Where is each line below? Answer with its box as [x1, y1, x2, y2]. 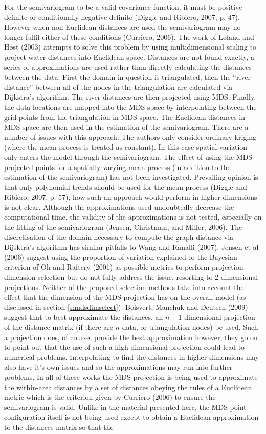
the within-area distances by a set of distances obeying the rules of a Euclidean [4, 381, 252, 392]
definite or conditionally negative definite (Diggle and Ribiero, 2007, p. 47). [4, 11, 240, 22]
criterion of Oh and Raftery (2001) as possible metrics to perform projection [4, 261, 243, 272]
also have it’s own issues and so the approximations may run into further [4, 361, 233, 372]
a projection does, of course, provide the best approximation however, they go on [4, 331, 258, 342]
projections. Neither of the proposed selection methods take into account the [4, 281, 244, 292]
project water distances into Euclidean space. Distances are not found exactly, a [4, 51, 254, 62]
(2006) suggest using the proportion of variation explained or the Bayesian [4, 251, 237, 262]
